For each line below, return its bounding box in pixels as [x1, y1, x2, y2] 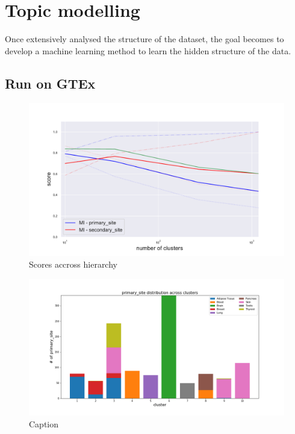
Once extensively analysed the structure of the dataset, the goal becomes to [5, 33, 284, 45]
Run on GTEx [5, 74, 96, 92]
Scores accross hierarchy [29, 258, 117, 271]
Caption [29, 417, 59, 430]
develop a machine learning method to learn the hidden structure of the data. [5, 44, 291, 57]
